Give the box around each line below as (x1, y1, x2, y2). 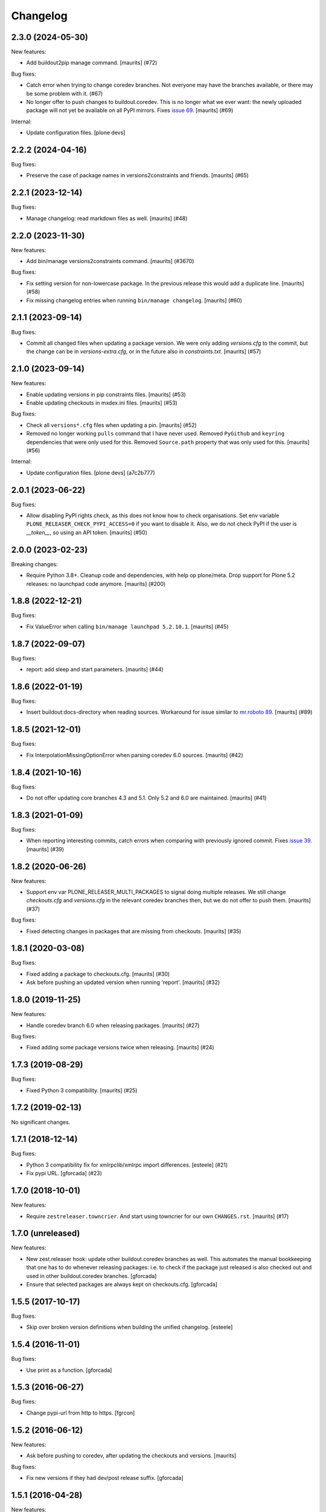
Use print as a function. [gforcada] (26, 1366, 112, 1374)
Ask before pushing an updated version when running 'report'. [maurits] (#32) (26, 979, 220, 986)
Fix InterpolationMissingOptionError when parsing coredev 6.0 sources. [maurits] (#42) (26, 751, 244, 758)
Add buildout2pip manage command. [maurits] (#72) (26, 59, 158, 67)
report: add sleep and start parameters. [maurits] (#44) (26, 666, 164, 673)
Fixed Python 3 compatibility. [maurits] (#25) (26, 1086, 138, 1094)
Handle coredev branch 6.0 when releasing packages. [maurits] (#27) (26, 1022, 200, 1029)
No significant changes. (11, 1118, 71, 1126)
